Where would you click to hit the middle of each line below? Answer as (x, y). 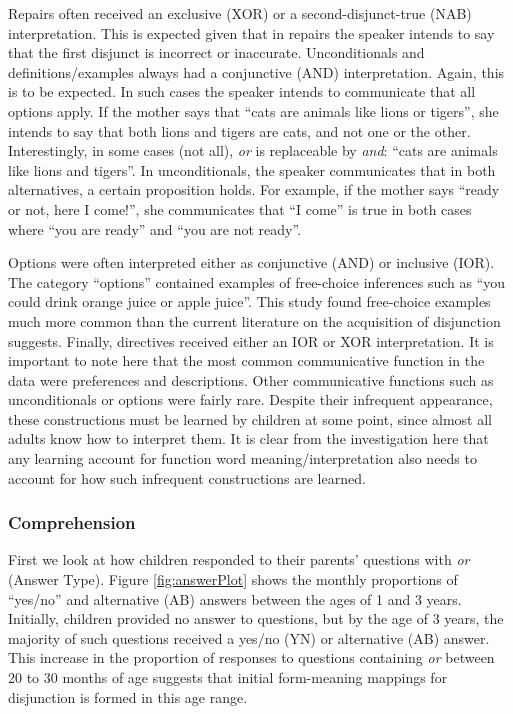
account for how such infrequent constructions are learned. (187, 477)
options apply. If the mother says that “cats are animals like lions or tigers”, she (253, 110)
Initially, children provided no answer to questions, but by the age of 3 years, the (256, 618)
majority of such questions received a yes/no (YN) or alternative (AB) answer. (249, 637)
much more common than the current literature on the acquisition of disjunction (254, 320)
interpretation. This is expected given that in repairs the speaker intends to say (251, 32)
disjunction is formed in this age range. (128, 696)
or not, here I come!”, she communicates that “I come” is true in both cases (240, 208)
